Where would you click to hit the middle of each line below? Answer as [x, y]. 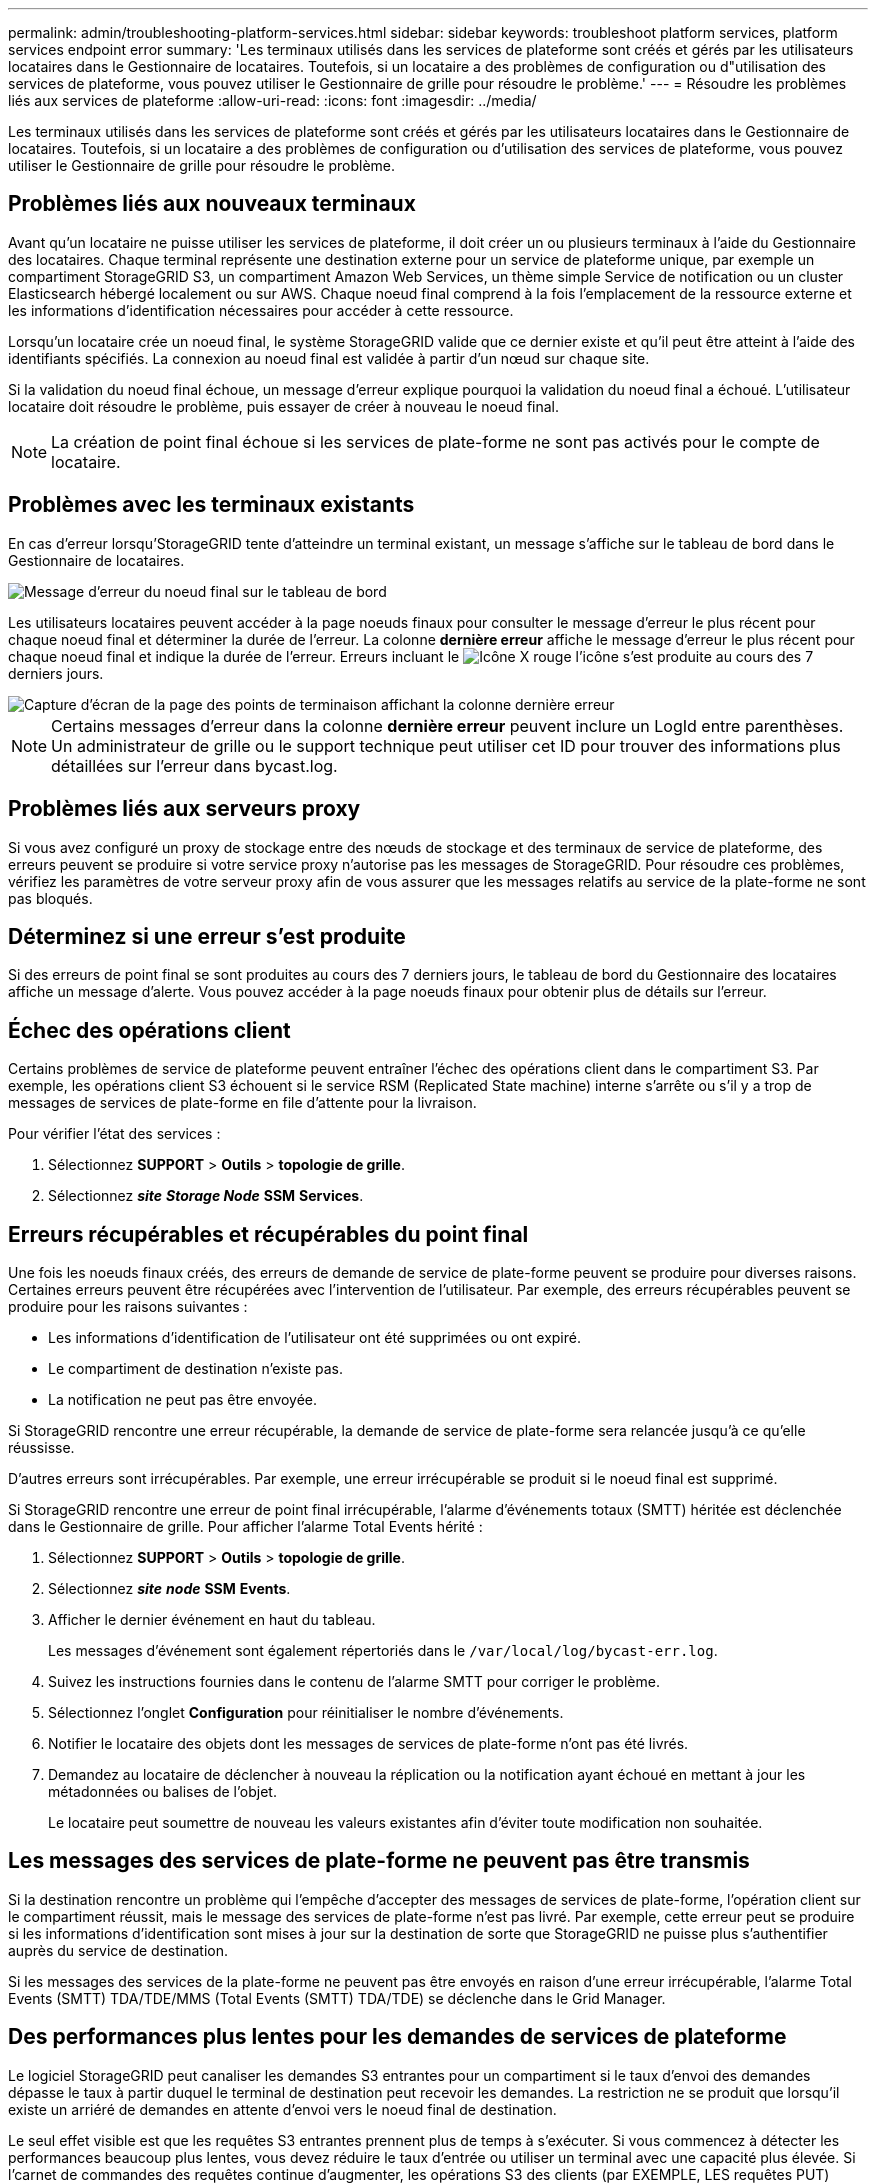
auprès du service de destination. [118, 1950]
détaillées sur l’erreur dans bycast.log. [194, 765]
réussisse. [41, 1448]
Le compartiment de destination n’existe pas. [195, 1369]
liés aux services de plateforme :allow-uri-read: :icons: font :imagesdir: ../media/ [272, 100]
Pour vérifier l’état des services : [114, 1134]
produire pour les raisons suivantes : [128, 1307]
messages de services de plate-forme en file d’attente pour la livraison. [242, 1103]
